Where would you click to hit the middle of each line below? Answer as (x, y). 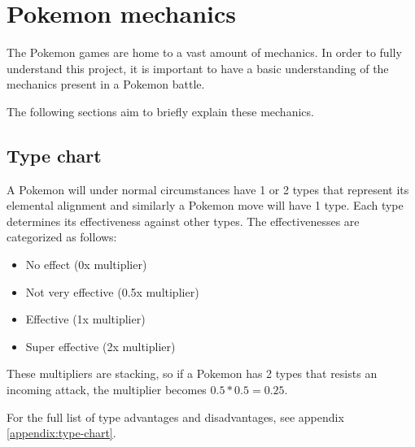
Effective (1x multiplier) (85, 319)
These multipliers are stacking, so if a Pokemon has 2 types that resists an (192, 373)
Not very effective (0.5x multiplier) (112, 291)
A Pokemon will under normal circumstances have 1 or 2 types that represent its (208, 189)
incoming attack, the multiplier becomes (107, 390)
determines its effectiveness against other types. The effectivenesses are (183, 221)
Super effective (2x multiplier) (100, 346)
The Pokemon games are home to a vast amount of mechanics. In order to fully (204, 52)
